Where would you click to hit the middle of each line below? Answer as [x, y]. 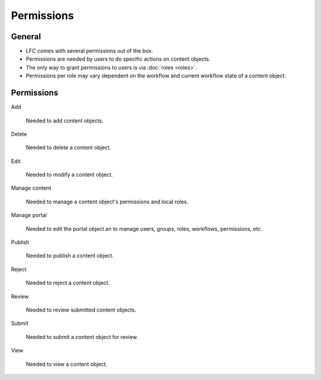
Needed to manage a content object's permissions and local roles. [107, 202]
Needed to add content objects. [65, 120]
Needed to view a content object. [67, 364]
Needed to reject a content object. [68, 283]
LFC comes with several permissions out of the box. [89, 51]
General [26, 37]
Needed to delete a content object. [68, 147]
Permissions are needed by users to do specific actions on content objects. [118, 59]
